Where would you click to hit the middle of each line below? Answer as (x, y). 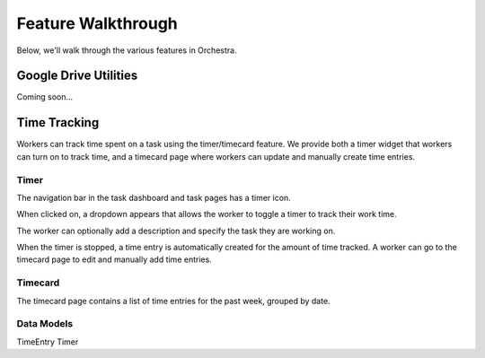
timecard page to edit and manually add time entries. (115, 259)
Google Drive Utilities (77, 76)
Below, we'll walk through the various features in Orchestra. (127, 50)
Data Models (45, 324)
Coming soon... (45, 97)
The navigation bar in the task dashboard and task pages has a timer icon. (154, 197)
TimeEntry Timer (48, 342)
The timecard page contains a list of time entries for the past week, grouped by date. (174, 301)
